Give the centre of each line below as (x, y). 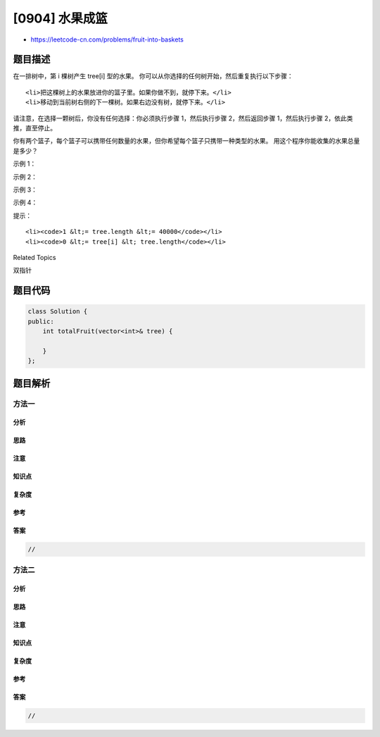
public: (41, 321)
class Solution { (58, 311)
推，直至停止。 (34, 128)
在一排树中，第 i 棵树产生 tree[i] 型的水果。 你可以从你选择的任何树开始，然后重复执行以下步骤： (153, 76)
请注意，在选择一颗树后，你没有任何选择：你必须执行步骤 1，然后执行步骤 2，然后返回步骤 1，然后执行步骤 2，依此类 (183, 118)
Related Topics (34, 257)
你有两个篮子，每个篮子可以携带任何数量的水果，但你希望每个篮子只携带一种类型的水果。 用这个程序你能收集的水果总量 (186, 141)
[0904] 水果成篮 (61, 18)
